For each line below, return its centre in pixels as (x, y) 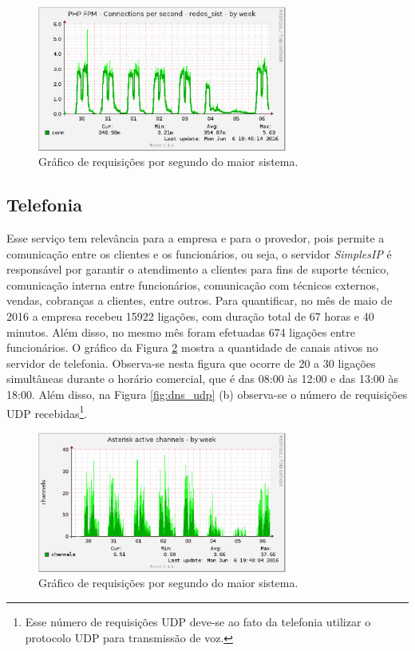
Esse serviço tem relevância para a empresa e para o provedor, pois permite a (196, 238)
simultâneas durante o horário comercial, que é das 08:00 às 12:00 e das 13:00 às (202, 379)
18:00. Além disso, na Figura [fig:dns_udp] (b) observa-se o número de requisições (207, 395)
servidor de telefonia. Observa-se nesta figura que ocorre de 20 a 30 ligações (191, 363)
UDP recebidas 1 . (47, 412)
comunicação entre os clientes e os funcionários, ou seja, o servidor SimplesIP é (199, 253)
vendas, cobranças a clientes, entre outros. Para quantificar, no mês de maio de (200, 300)
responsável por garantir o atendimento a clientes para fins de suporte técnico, (198, 269)
